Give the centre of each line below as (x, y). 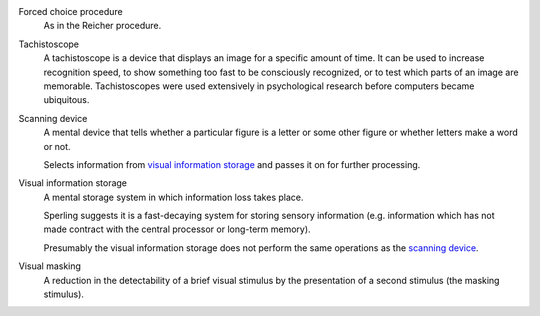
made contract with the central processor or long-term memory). (177, 229)
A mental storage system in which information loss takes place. (173, 197)
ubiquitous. (66, 100)
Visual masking (50, 266)
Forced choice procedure (71, 11)
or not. (57, 146)
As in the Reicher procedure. (102, 26)
